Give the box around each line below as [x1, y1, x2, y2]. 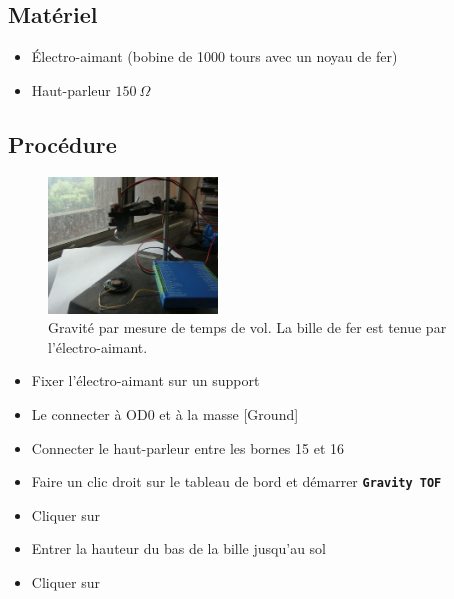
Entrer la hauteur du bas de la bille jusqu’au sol [31, 538, 326, 559]
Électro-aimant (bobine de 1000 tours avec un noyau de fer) [31, 46, 398, 67]
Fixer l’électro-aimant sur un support [31, 370, 260, 391]
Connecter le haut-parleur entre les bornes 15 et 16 [31, 437, 345, 458]
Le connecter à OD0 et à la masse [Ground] [31, 403, 299, 424]
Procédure [8, 128, 117, 159]
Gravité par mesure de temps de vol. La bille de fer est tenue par [48, 317, 447, 338]
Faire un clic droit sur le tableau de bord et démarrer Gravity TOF [31, 471, 442, 492]
